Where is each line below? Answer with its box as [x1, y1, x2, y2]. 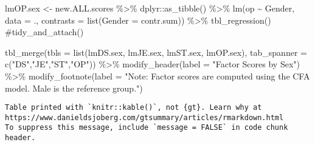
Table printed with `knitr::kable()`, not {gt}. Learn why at [5, 103, 262, 112]
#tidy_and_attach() [5, 25, 84, 38]
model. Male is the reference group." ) [5, 81, 143, 94]
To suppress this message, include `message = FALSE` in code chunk [5, 123, 288, 132]
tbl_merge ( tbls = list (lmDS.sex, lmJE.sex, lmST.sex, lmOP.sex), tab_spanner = [5, 46, 307, 58]
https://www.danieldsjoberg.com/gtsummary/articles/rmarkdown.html [5, 113, 284, 122]
